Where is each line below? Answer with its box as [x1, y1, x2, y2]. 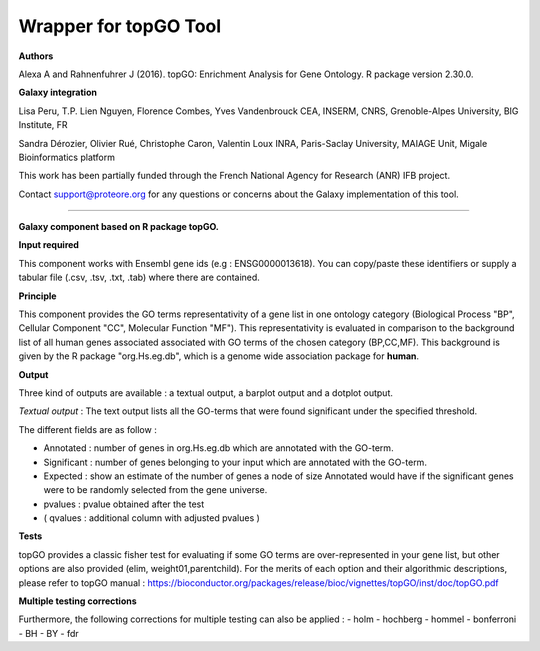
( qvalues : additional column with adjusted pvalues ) [43, 512, 260, 524]
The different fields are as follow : [18, 423, 157, 435]
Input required [18, 239, 80, 251]
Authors [18, 50, 54, 62]
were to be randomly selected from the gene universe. [43, 484, 268, 496]
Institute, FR [18, 119, 69, 131]
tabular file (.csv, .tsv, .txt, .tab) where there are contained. [18, 271, 260, 284]
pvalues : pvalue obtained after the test [43, 498, 205, 510]
